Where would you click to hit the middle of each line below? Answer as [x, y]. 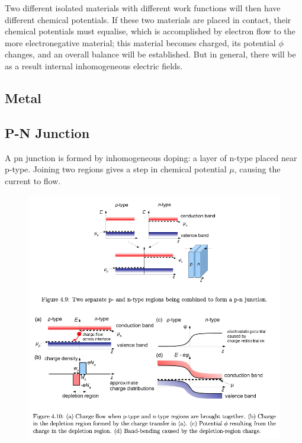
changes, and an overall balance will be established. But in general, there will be [150, 54]
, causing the [257, 169]
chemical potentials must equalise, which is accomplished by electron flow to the [150, 31]
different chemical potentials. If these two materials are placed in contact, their [148, 19]
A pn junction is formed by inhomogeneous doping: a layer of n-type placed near [151, 157]
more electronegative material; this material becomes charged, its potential [140, 42]
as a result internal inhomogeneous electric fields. [94, 65]
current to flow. [33, 180]
